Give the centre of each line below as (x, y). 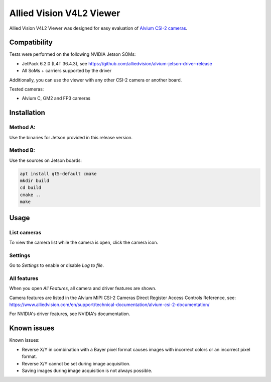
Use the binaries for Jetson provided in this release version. (71, 137)
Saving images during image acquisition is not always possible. (87, 370)
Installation (27, 113)
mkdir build (35, 181)
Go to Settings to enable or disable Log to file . (57, 265)
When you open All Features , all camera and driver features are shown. (83, 289)
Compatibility (31, 42)
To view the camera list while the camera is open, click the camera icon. (84, 242)
